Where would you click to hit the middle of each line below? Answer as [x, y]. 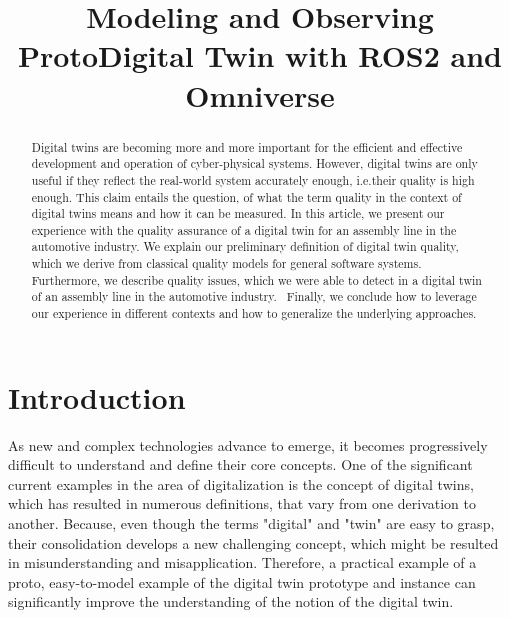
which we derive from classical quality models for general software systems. [226, 263]
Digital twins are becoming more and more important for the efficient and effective [247, 146]
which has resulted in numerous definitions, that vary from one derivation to [242, 503]
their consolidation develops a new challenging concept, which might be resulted [253, 542]
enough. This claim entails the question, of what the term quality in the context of [246, 196]
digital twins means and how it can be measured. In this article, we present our [238, 213]
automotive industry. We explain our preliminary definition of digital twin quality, [245, 246]
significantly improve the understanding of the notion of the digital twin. [231, 601]
